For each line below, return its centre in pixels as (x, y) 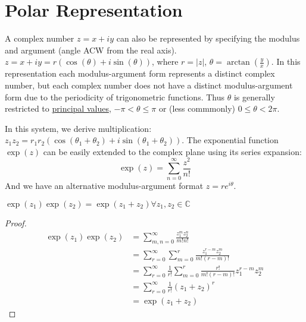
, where (165, 61)
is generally (254, 97)
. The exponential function (230, 140)
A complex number (40, 38)
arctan (238, 63)
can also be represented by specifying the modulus (208, 38)
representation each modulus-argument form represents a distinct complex (140, 73)
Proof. (16, 222)
